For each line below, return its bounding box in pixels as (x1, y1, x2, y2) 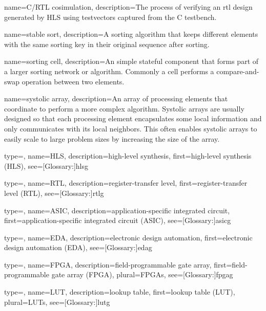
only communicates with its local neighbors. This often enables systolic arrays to (4, 123, 257, 134)
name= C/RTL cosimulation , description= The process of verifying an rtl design (4, 2, 253, 12)
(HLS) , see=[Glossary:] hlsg (4, 160, 89, 171)
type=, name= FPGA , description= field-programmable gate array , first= (4, 259, 232, 270)
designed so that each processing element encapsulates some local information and (4, 113, 262, 124)
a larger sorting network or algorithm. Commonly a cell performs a (4, 65, 214, 76)
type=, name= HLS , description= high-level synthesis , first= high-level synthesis (4, 150, 252, 161)
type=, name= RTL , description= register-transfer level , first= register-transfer (4, 177, 248, 188)
